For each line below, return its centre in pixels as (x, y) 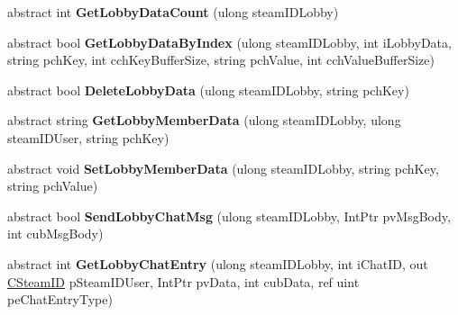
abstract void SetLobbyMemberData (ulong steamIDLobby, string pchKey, (223, 168)
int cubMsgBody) (55, 234)
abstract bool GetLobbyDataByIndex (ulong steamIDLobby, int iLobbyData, (229, 42)
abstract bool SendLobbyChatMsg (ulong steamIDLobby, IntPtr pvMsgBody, (229, 216)
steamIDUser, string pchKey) (88, 137)
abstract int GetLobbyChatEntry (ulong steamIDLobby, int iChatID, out (218, 263)
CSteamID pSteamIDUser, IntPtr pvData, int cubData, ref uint (183, 281)
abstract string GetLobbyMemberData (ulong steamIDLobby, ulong (204, 120)
